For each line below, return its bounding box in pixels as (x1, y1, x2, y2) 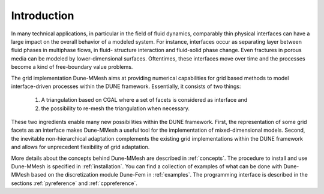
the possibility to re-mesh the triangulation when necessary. (41, 105, 190, 112)
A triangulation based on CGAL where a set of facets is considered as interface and (41, 96, 248, 104)
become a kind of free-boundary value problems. (11, 63, 133, 71)
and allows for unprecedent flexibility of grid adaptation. (11, 144, 150, 151)
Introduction (11, 9, 74, 22)
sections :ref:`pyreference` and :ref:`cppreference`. (11, 180, 137, 187)
